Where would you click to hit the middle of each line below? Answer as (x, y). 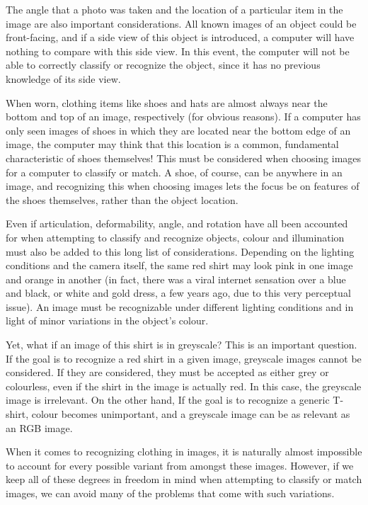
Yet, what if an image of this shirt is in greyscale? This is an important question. (182, 345)
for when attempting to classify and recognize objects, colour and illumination (175, 237)
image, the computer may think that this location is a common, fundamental (172, 144)
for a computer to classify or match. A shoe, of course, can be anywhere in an (174, 172)
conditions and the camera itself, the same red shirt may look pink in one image (179, 265)
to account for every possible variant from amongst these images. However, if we (180, 465)
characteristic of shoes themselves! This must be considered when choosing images (184, 158)
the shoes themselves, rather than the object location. (122, 199)
